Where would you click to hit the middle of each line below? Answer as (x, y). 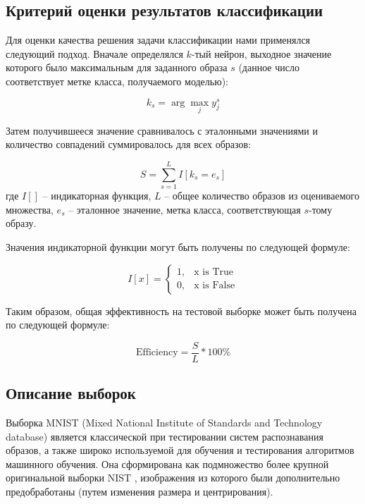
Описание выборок (71, 393)
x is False (215, 286)
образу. (21, 223)
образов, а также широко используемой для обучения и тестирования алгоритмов (180, 450)
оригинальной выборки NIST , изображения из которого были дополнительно (173, 478)
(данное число (269, 67)
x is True (214, 272)
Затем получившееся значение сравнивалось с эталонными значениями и (162, 130)
